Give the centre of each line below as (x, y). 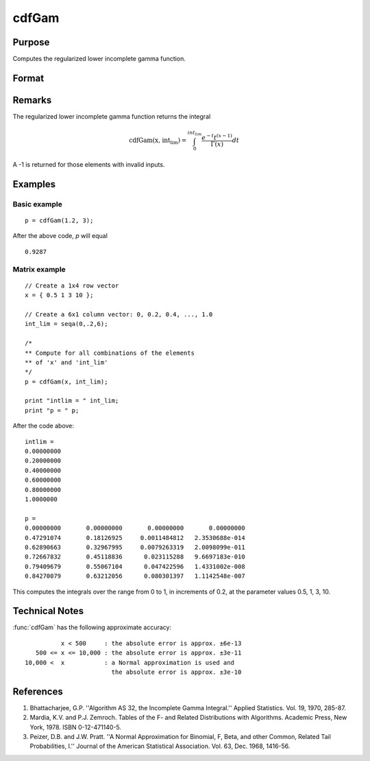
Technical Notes (48, 611)
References (38, 691)
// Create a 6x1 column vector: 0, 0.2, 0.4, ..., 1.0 (119, 314)
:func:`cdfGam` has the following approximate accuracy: (92, 627)
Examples (34, 184)
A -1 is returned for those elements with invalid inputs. (89, 165)
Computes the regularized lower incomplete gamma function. (99, 59)
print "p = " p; (52, 410)
